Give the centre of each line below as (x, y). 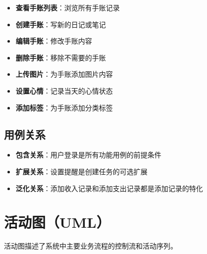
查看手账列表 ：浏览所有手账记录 (68, 7)
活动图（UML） (57, 222)
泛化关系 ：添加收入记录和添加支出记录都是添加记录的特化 (109, 188)
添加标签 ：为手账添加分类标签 (64, 107)
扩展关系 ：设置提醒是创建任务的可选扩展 (81, 171)
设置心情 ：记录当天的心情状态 (64, 90)
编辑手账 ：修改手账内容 (54, 41)
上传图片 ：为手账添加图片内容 (64, 74)
